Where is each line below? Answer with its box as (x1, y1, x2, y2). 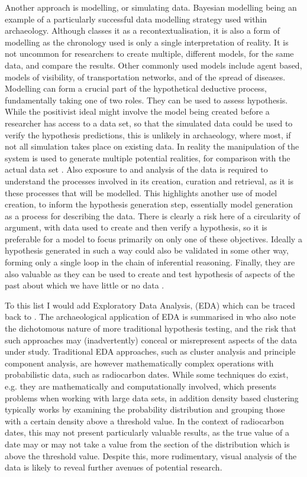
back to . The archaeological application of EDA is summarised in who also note (5, 310, 296, 323)
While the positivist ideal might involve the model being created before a (5, 105, 270, 118)
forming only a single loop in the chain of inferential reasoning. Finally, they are (5, 256, 295, 268)
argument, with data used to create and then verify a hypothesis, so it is (5, 221, 267, 233)
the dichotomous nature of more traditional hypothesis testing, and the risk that (5, 322, 296, 335)
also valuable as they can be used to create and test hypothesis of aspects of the (5, 267, 295, 280)
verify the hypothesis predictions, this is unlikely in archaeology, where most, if (5, 128, 291, 141)
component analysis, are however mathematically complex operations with (5, 356, 274, 369)
